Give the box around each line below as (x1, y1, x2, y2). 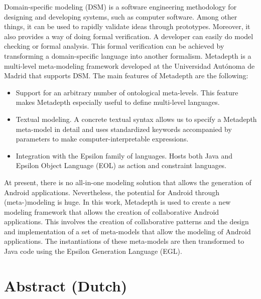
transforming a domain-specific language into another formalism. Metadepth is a (4, 50, 251, 61)
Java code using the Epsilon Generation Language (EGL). (4, 246, 182, 256)
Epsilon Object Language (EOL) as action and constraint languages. (16, 160, 227, 171)
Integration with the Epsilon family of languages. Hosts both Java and (16, 150, 233, 161)
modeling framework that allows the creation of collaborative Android (4, 206, 219, 217)
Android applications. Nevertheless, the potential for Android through (4, 187, 220, 197)
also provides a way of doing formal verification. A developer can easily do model (4, 31, 253, 41)
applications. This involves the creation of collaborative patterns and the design (4, 216, 249, 227)
